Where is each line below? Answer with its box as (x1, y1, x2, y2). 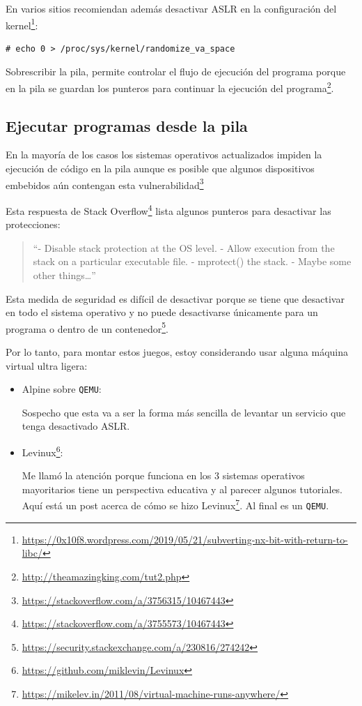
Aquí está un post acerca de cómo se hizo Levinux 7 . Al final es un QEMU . (22, 496, 329, 513)
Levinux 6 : (22, 443, 63, 459)
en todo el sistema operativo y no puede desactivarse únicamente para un (6, 305, 318, 320)
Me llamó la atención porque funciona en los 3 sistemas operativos (22, 468, 305, 483)
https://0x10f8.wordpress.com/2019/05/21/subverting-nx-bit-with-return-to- (22, 532, 348, 546)
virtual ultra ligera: (6, 358, 88, 373)
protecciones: (6, 217, 61, 232)
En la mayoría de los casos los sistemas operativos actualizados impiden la (6, 147, 322, 162)
